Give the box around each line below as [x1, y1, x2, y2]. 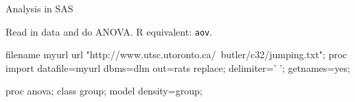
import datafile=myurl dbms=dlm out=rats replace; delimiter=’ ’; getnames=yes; [5, 60, 350, 75]
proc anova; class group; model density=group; [5, 84, 203, 98]
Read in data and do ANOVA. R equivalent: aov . [5, 24, 213, 38]
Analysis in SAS [5, 1, 73, 15]
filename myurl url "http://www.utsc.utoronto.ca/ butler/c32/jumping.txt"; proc [5, 47, 347, 62]
